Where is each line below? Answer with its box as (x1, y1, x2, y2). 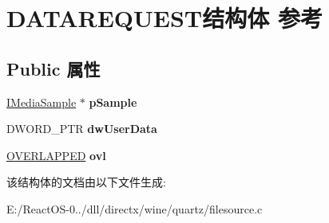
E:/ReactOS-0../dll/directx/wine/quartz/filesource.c (6, 200, 263, 217)
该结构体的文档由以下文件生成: (6, 174, 166, 190)
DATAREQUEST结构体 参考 (6, 2, 323, 34)
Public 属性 (6, 56, 101, 80)
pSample (89, 93, 137, 110)
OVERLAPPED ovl (6, 147, 106, 163)
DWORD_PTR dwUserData (6, 120, 157, 137)
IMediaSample (6, 93, 77, 110)
